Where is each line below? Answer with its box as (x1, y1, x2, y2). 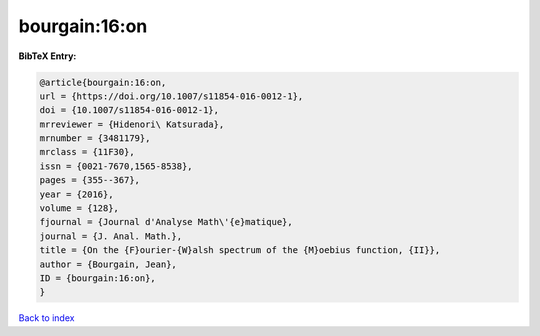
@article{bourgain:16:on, (39, 76, 167, 88)
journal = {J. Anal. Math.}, (39, 230, 183, 242)
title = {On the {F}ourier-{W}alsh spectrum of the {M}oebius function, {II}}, (39, 245, 441, 256)
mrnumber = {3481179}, (39, 133, 151, 144)
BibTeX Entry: (18, 50, 77, 62)
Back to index (18, 312, 75, 324)
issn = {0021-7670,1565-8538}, (39, 160, 194, 172)
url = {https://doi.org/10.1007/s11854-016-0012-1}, (39, 90, 304, 102)
